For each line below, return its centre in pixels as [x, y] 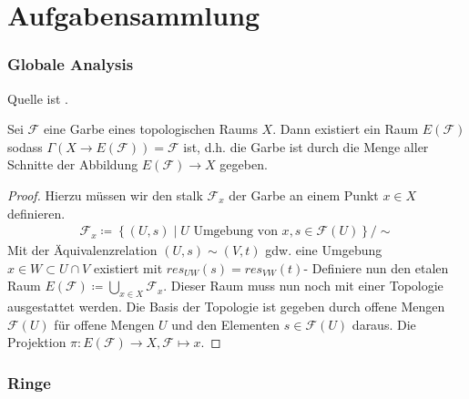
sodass [25, 146]
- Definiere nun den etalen [376, 267]
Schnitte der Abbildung [73, 164]
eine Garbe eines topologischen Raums [150, 129]
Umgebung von [235, 232]
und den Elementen [226, 324]
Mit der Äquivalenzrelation [82, 250]
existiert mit [128, 267]
